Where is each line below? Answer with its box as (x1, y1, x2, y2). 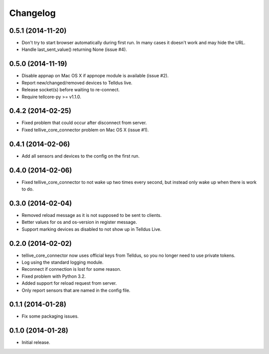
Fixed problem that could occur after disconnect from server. (21, 120, 147, 126)
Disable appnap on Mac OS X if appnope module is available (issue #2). (21, 73, 169, 79)
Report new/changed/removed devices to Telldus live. (21, 80, 133, 86)
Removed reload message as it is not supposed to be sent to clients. (21, 212, 162, 218)
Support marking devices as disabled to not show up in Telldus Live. (21, 226, 162, 232)
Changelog (9, 7, 56, 18)
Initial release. (21, 340, 50, 346)
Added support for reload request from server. (21, 280, 117, 286)
